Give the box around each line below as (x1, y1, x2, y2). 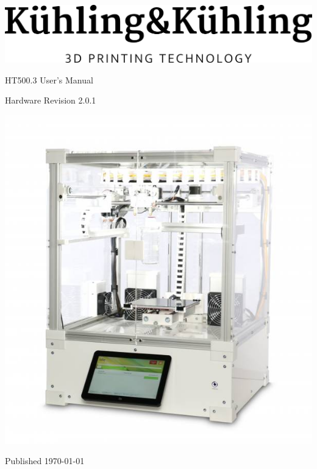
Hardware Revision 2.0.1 (5, 94, 96, 107)
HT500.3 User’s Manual (5, 73, 93, 86)
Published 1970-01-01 (5, 454, 85, 467)
